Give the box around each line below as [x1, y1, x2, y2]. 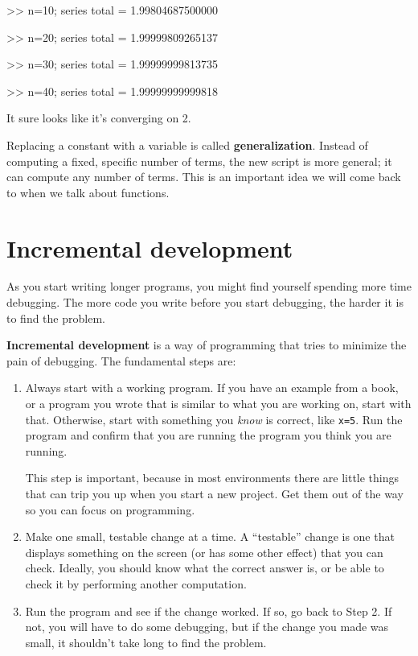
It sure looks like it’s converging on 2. [6, 109, 191, 126]
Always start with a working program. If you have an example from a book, [25, 379, 399, 396]
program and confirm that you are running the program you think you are [25, 427, 391, 444]
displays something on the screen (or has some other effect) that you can [25, 543, 383, 560]
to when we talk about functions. [6, 184, 170, 200]
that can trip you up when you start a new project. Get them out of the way [25, 485, 404, 502]
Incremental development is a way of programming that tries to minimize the [6, 336, 407, 353]
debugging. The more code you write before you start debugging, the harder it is [6, 294, 404, 311]
